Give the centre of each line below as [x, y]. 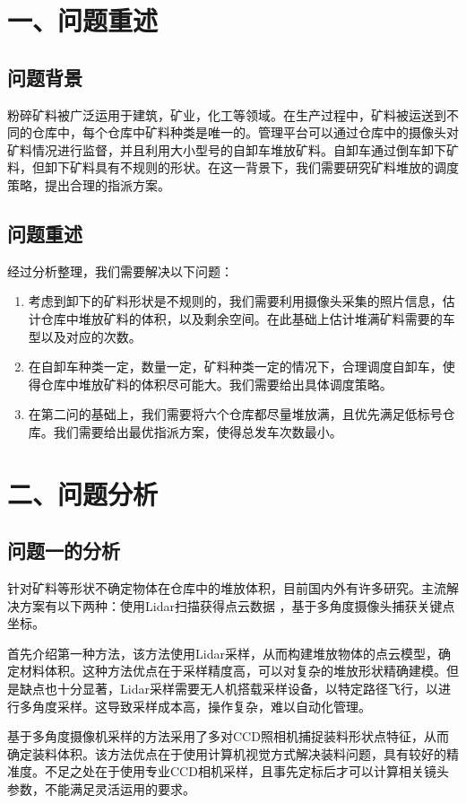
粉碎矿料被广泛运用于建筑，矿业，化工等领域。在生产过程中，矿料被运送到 [227, 114]
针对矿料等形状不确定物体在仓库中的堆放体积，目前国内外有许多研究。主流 [227, 588]
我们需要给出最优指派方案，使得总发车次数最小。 [198, 431]
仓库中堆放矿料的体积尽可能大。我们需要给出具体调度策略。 [216, 384]
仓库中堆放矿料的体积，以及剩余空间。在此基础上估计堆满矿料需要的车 [248, 318]
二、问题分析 [83, 493]
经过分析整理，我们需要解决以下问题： [120, 271]
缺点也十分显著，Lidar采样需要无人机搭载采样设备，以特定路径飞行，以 [229, 689]
